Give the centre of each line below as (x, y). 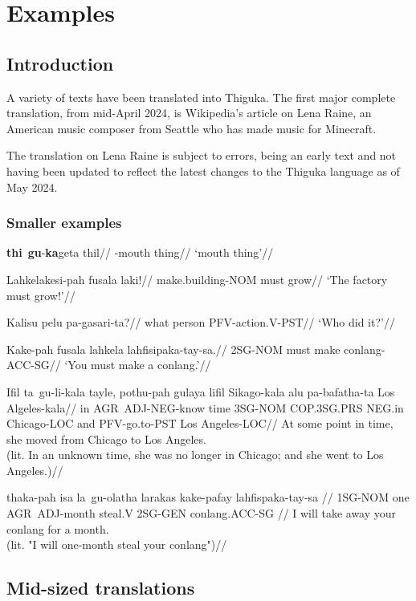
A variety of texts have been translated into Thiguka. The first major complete (201, 97)
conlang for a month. (58, 528)
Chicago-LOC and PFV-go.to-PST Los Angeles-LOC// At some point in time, (200, 423)
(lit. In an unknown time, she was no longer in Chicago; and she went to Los (195, 455)
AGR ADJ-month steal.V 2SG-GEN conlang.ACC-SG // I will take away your (202, 513)
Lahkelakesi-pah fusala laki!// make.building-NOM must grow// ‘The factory (197, 279)
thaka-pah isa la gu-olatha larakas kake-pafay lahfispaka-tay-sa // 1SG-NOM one (208, 497)
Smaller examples (64, 223)
